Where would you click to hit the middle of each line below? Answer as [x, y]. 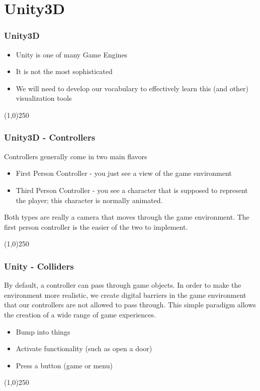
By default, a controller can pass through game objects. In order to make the [123, 285]
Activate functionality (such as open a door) [84, 348]
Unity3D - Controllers [50, 137]
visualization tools [44, 98]
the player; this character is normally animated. [89, 200]
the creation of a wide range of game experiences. [80, 314]
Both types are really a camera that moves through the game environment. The [127, 217]
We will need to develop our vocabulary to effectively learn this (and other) [132, 88]
